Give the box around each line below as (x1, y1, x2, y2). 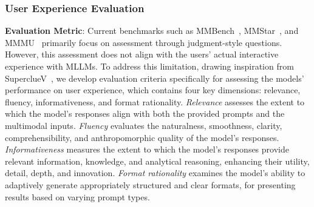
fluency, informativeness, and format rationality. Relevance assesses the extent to (5, 95, 305, 108)
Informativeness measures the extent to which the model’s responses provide (5, 143, 289, 156)
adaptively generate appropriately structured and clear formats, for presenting (5, 178, 296, 191)
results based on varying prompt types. (5, 190, 150, 203)
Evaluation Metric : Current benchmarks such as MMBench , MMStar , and (5, 24, 299, 37)
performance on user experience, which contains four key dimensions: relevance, (5, 84, 301, 96)
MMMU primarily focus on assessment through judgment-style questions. (5, 36, 282, 48)
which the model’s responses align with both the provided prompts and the (5, 107, 285, 120)
